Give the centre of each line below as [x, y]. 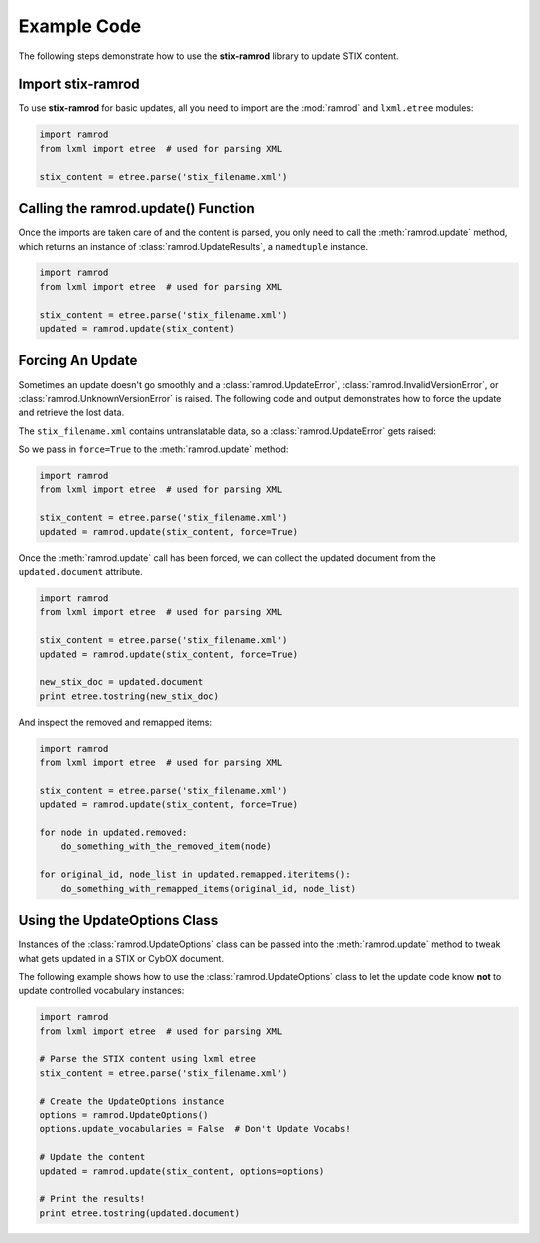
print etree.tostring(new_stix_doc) [129, 696]
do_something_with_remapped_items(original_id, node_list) [208, 888]
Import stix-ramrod [79, 84]
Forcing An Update [78, 360]
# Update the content [92, 1157]
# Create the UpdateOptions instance [132, 1101]
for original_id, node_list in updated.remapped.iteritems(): [195, 874]
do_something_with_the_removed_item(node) [166, 846]
